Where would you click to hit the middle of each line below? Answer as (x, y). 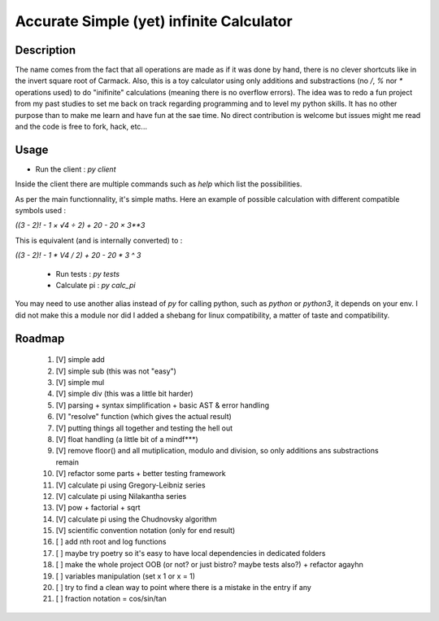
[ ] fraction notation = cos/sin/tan (111, 599)
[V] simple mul (80, 383)
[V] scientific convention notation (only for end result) (146, 531)
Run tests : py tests (88, 273)
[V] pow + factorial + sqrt (98, 508)
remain (67, 462)
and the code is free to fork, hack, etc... (81, 127)
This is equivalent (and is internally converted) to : (99, 240)
